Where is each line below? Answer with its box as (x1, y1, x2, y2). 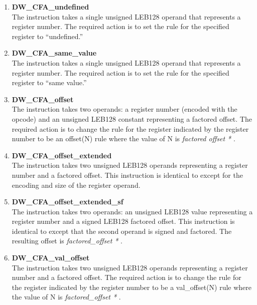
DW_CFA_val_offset (12, 252, 90, 263)
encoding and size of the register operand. (12, 179, 141, 190)
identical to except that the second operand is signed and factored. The (12, 225, 232, 236)
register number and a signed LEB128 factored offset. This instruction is (12, 216, 235, 226)
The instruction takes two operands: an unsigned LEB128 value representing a (12, 206, 253, 216)
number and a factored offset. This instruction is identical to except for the (12, 169, 243, 180)
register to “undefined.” (12, 31, 83, 41)
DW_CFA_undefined (12, 2, 89, 12)
